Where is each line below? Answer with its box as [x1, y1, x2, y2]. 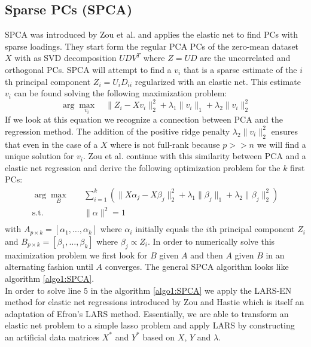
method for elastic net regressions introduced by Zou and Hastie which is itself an [5, 296, 304, 308]
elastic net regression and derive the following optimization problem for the [5, 161, 280, 173]
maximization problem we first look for [5, 248, 148, 261]
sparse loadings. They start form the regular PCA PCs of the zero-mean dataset [5, 39, 299, 52]
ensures [271, 124, 298, 137]
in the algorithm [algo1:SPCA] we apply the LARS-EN [90, 284, 292, 296]
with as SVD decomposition [14, 51, 117, 64]
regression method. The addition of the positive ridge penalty [5, 124, 230, 137]
